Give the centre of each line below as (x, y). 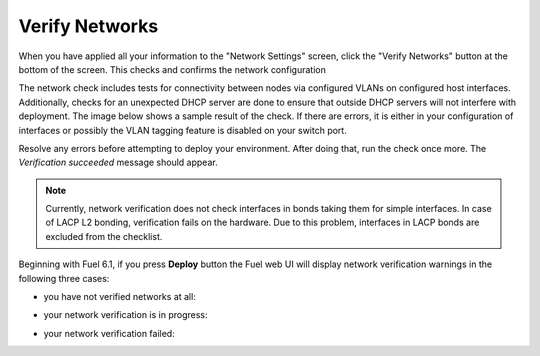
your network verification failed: (109, 333)
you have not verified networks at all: (120, 297)
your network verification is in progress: (126, 315)
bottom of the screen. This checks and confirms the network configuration (172, 69)
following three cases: (64, 278)
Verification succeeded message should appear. (118, 162)
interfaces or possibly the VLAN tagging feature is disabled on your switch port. (182, 130)
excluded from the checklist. (104, 236)
